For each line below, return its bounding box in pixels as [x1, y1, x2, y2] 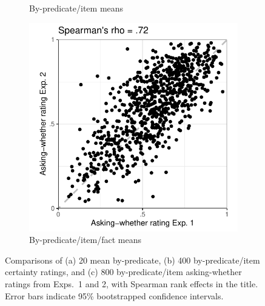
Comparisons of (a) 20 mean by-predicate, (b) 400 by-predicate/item [5, 253, 260, 266]
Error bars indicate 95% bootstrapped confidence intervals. [5, 289, 224, 302]
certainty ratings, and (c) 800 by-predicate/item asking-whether [5, 265, 242, 278]
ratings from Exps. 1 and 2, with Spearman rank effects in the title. [5, 277, 258, 290]
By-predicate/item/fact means [29, 233, 142, 246]
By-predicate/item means [29, 2, 124, 14]
